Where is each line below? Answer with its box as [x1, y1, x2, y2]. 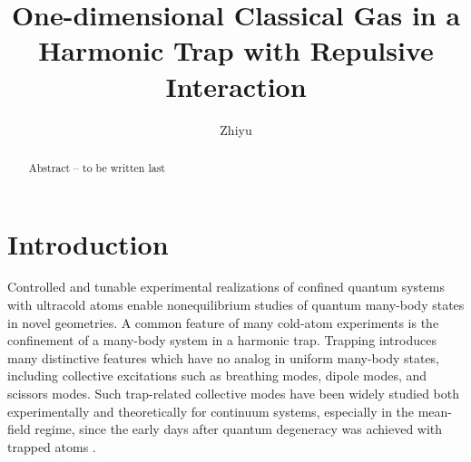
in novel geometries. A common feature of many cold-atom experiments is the [7, 313, 439, 332]
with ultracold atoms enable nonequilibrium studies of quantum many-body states [7, 295, 465, 314]
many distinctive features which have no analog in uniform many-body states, [7, 348, 440, 367]
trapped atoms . [7, 437, 96, 456]
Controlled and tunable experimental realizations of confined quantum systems [7, 277, 445, 296]
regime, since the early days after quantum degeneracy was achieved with [34, 419, 443, 438]
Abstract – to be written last [28, 159, 165, 175]
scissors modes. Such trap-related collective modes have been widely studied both [7, 384, 460, 403]
